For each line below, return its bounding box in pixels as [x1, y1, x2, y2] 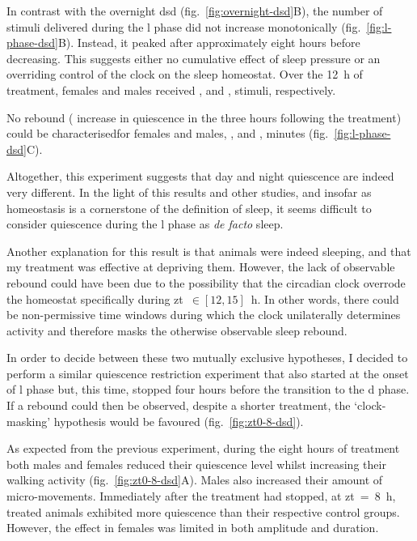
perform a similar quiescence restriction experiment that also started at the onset [6, 364, 409, 381]
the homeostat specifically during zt [6, 290, 183, 307]
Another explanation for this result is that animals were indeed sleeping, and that [6, 242, 411, 259]
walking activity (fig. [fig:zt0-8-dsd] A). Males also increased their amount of [6, 471, 383, 488]
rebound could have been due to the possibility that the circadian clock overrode [6, 274, 406, 291]
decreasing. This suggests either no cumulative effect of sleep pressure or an [6, 49, 381, 66]
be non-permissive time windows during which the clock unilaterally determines [6, 306, 401, 323]
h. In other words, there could [251, 290, 399, 307]
